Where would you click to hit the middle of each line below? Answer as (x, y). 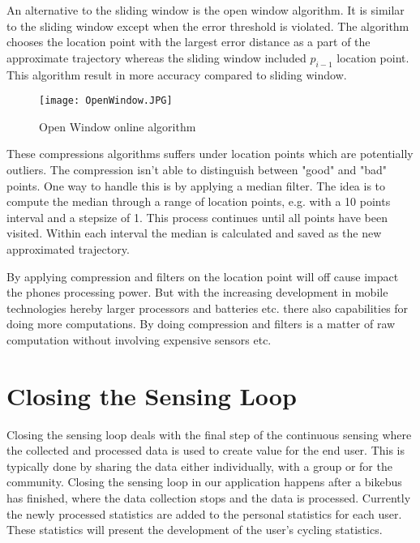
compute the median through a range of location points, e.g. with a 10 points (199, 201)
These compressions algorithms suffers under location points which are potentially (210, 154)
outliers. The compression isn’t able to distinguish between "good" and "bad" (197, 170)
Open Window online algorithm (118, 126)
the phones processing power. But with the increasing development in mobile (197, 292)
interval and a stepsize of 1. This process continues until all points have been (197, 217)
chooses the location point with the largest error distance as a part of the (189, 42)
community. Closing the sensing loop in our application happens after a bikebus (204, 482)
